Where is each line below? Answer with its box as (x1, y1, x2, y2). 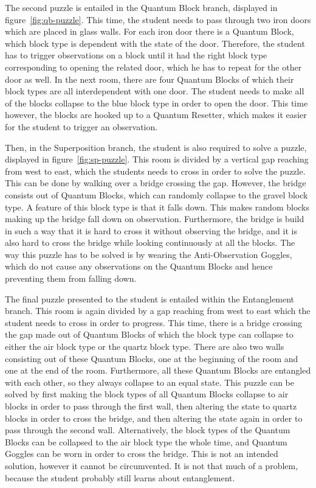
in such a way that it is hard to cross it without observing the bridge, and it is (5, 224, 297, 237)
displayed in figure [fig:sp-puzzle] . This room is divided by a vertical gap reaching (5, 153, 309, 166)
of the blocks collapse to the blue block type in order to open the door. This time (5, 96, 308, 109)
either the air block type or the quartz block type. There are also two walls (5, 340, 284, 353)
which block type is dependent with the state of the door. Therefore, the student (5, 37, 305, 49)
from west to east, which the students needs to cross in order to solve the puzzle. (5, 164, 306, 177)
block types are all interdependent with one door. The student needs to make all (5, 85, 304, 97)
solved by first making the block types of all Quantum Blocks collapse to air (5, 388, 289, 400)
